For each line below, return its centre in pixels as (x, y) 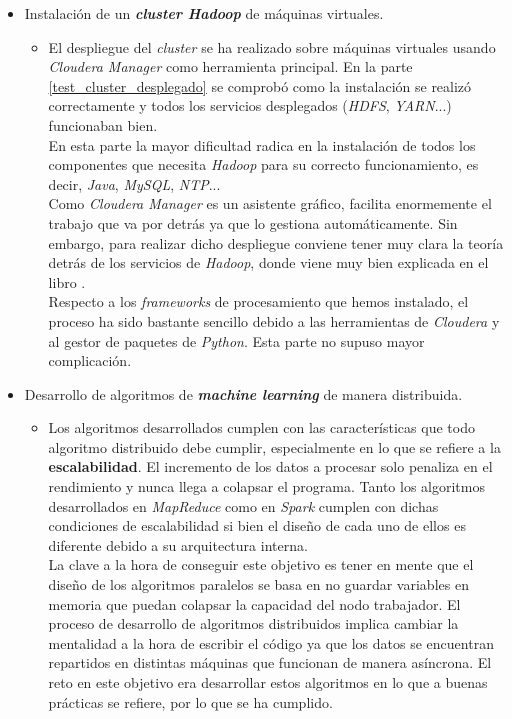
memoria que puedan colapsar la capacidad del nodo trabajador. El (254, 603)
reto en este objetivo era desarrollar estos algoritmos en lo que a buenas (268, 682)
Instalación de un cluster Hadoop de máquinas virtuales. (204, 13)
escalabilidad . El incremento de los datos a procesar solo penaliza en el (270, 466)
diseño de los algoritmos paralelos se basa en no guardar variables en (258, 584)
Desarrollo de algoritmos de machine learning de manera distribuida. (243, 393)
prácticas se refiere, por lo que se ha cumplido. (190, 701)
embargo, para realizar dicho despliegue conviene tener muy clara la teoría (276, 242)
